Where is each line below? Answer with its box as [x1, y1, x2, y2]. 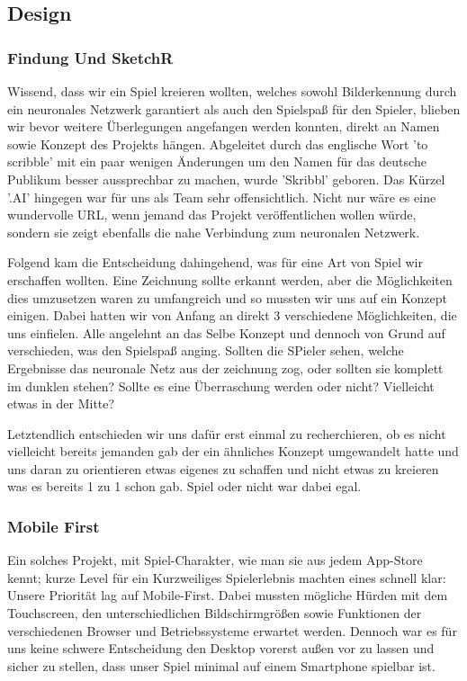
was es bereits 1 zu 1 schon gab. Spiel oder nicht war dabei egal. [7, 477, 362, 496]
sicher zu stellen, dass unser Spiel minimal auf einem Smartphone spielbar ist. [7, 656, 436, 675]
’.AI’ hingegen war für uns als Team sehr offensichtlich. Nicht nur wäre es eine [7, 187, 436, 206]
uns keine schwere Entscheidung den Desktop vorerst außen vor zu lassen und [7, 639, 435, 658]
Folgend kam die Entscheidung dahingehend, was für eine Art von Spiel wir [7, 253, 423, 272]
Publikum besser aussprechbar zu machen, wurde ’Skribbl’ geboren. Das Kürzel [7, 169, 445, 188]
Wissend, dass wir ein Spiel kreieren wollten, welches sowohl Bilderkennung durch [7, 82, 457, 100]
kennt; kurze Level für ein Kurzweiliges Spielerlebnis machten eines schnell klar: [7, 568, 446, 587]
